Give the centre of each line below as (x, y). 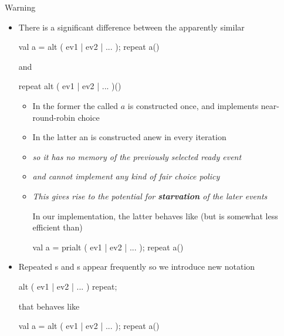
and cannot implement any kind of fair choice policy (126, 176)
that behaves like (49, 306)
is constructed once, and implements (193, 105)
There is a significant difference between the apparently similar (131, 27)
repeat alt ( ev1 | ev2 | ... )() (70, 86)
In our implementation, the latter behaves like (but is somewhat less (155, 215)
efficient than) (58, 227)
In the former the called (75, 105)
